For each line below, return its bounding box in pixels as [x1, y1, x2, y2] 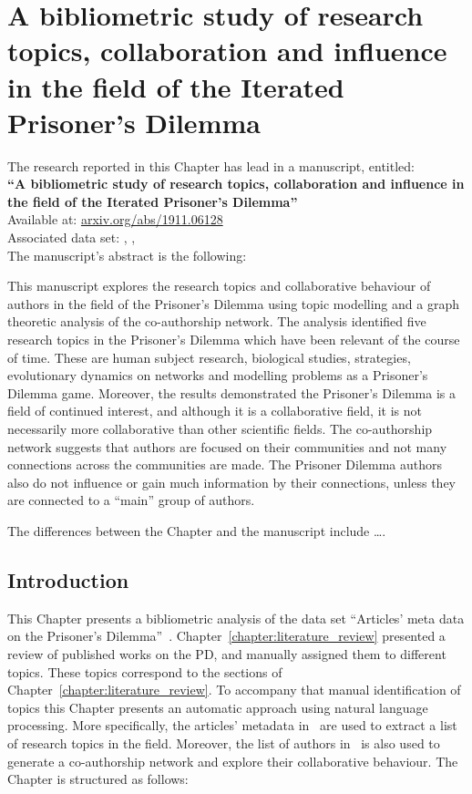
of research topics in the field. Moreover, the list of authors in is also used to [7, 733, 440, 752]
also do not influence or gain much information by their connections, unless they [7, 472, 456, 491]
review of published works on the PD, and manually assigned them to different [7, 644, 446, 663]
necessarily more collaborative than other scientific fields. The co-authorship [7, 419, 433, 438]
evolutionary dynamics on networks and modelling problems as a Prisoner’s [7, 366, 428, 385]
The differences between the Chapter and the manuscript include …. [7, 521, 386, 540]
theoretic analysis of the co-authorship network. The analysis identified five [7, 312, 426, 331]
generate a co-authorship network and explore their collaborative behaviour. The [7, 751, 458, 770]
